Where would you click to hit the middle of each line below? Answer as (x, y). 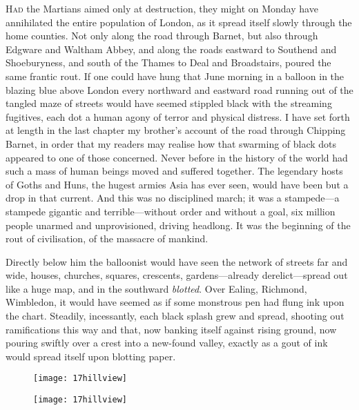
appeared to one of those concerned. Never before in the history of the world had (177, 157)
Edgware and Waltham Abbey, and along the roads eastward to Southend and (171, 49)
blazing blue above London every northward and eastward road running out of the (179, 89)
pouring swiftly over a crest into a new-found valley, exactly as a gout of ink (167, 343)
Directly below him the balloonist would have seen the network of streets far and (177, 261)
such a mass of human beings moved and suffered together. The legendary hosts (174, 171)
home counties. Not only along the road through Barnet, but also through (162, 36)
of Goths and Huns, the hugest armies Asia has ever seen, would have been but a (177, 184)
